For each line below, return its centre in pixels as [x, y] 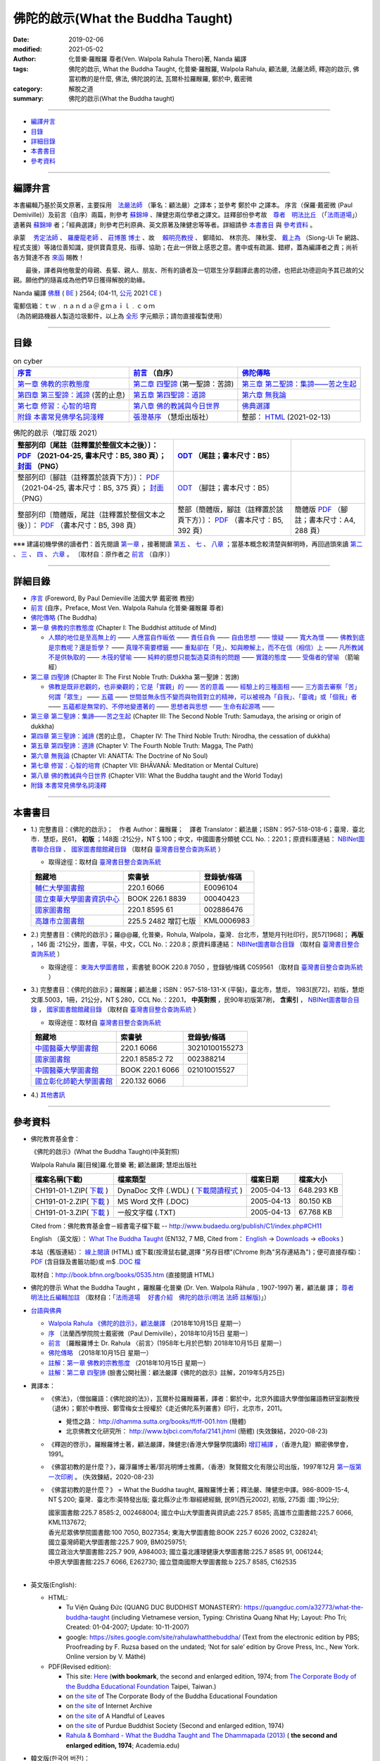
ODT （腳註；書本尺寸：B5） [225, 488]
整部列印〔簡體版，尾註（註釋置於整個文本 [88, 515]
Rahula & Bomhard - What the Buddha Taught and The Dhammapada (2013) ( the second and [202, 1736]
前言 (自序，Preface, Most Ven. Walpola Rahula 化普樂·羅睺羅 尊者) [127, 608]
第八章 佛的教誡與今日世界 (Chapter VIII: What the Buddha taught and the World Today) [157, 776]
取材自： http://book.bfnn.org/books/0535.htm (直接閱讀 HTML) [122, 1274]
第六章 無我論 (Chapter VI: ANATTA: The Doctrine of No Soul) [119, 755]
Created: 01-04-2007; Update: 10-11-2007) [128, 1627]
